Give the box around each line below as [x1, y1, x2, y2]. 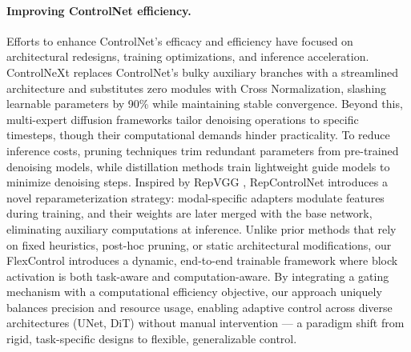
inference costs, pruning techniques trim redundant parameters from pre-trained [6, 142, 399, 158]
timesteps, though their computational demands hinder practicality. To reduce [6, 126, 390, 143]
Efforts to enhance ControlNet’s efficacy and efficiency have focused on [6, 32, 353, 49]
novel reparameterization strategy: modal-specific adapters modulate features [6, 189, 385, 206]
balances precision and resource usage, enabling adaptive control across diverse [6, 298, 393, 315]
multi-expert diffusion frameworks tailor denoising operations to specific [6, 110, 359, 127]
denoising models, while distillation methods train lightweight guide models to [6, 158, 390, 174]
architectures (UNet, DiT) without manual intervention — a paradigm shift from [6, 314, 405, 331]
